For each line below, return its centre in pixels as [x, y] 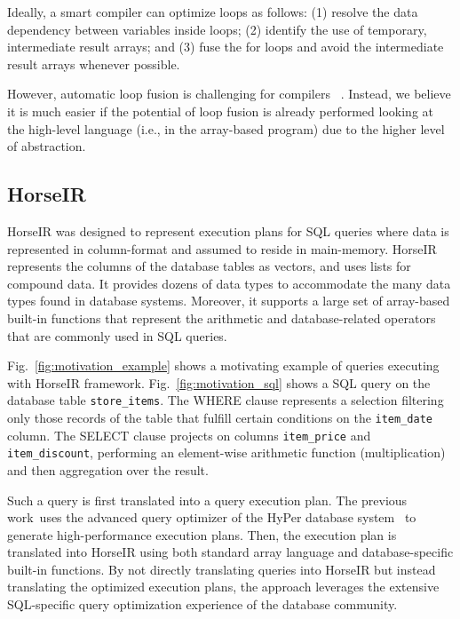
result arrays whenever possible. [94, 63]
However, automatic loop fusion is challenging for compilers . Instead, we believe [229, 94]
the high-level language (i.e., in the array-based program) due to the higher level [226, 128]
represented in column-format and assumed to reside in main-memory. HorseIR [222, 248]
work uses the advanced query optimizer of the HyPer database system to [212, 517]
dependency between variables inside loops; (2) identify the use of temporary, [217, 29]
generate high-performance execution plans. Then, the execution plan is [202, 534]
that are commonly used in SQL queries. [117, 335]
